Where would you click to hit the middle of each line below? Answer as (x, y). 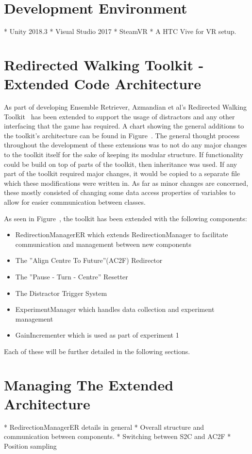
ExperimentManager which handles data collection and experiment (115, 309)
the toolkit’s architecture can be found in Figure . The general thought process (122, 135)
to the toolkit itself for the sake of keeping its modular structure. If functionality (124, 154)
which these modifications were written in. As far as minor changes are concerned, (126, 183)
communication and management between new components (103, 244)
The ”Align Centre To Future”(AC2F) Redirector (89, 260)
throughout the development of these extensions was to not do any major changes (126, 145)
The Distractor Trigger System (61, 293)
